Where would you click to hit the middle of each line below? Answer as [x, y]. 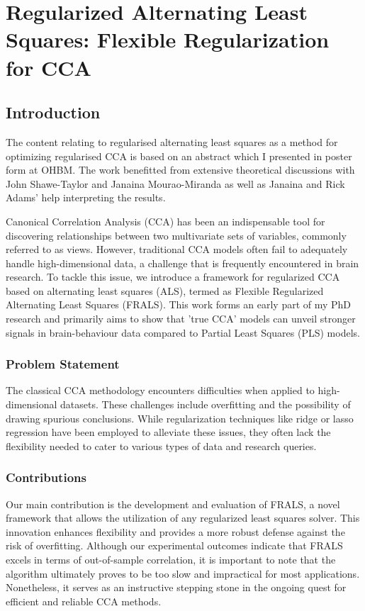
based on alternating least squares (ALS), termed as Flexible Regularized [165, 290]
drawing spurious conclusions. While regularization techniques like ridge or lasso [180, 418]
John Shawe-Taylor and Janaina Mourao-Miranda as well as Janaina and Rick [175, 183]
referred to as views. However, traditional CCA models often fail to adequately [177, 249]
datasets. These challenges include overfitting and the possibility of [206, 404]
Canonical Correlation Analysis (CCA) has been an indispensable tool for [165, 221]
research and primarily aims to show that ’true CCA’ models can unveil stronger [181, 319]
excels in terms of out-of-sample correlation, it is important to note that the [171, 560]
